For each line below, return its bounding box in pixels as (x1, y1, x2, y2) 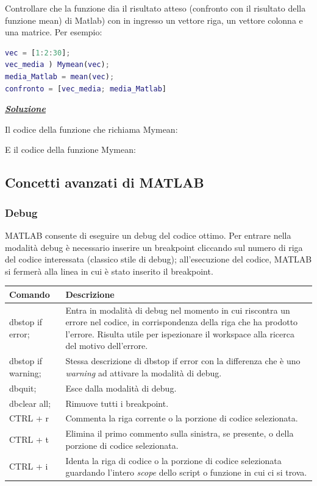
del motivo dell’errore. (65, 339, 148, 352)
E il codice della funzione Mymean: (5, 143, 136, 156)
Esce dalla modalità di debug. (65, 381, 177, 394)
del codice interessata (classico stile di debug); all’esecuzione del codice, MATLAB (5, 253, 312, 266)
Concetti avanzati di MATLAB (5, 173, 204, 192)
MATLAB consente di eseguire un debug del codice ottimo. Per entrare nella (5, 228, 291, 241)
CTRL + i (9, 460, 48, 473)
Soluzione (5, 102, 46, 115)
